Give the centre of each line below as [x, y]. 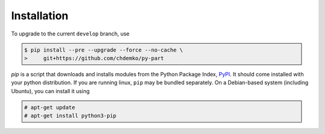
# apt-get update [50, 107]
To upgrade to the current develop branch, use [70, 34]
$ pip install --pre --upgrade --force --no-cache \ [104, 50]
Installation [40, 16]
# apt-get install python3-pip [70, 116]
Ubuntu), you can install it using [50, 91]
